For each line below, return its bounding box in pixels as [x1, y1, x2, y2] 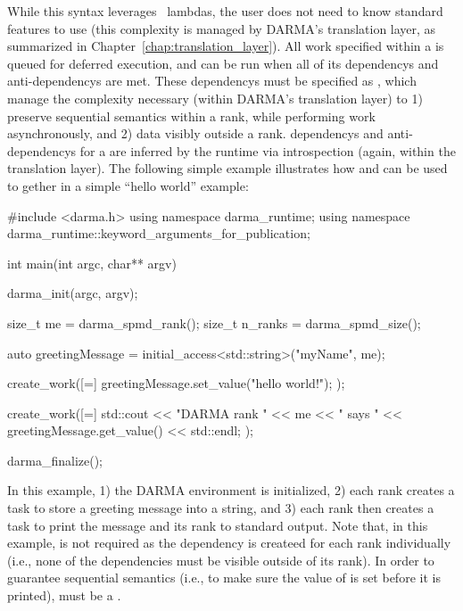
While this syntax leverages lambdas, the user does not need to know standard [7, 2, 443, 20]
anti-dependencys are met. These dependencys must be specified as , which [7, 71, 417, 90]
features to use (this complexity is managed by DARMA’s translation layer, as [7, 19, 436, 37]
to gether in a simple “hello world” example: [7, 176, 249, 194]
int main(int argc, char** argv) [7, 253, 177, 272]
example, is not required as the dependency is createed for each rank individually [7, 533, 451, 552]
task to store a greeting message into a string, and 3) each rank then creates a [7, 499, 434, 517]
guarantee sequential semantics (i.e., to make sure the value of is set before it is [7, 568, 441, 587]
